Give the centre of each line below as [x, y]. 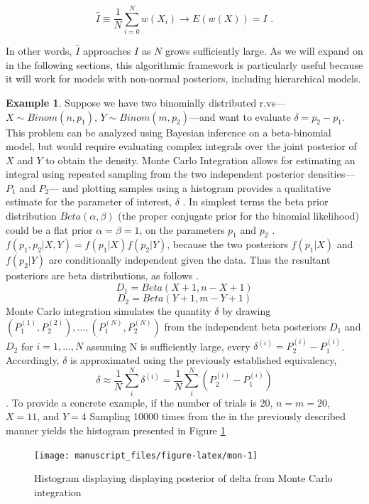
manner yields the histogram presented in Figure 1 [116, 430]
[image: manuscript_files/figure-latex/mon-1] [146, 455]
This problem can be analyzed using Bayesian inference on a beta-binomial [169, 132]
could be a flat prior [49, 229]
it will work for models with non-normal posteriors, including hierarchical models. [183, 79]
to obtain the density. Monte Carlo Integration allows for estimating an [200, 160]
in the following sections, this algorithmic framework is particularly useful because [184, 64]
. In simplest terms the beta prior [255, 202]
